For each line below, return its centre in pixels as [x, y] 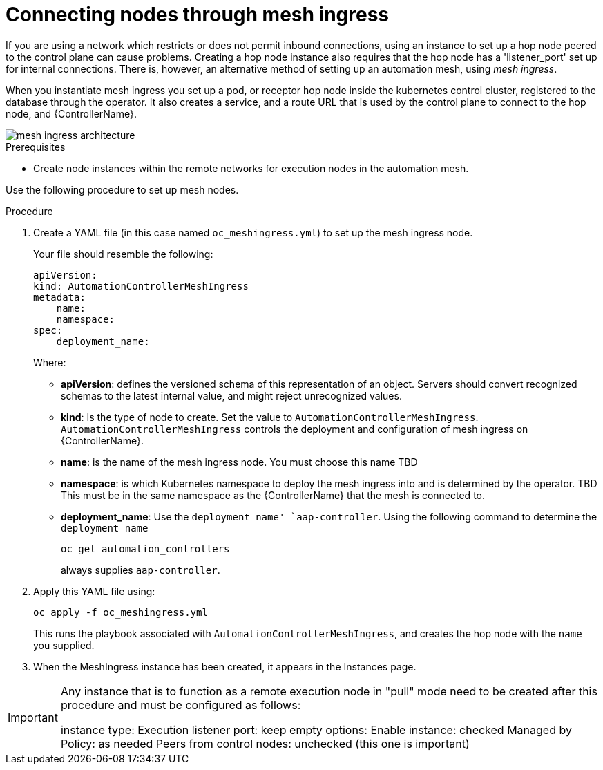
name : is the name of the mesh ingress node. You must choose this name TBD [239, 462]
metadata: [59, 297]
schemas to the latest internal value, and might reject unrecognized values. [231, 395]
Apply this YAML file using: [94, 591]
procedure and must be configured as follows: [181, 705]
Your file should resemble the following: [123, 254]
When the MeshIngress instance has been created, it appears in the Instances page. [225, 666]
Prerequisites [36, 147]
